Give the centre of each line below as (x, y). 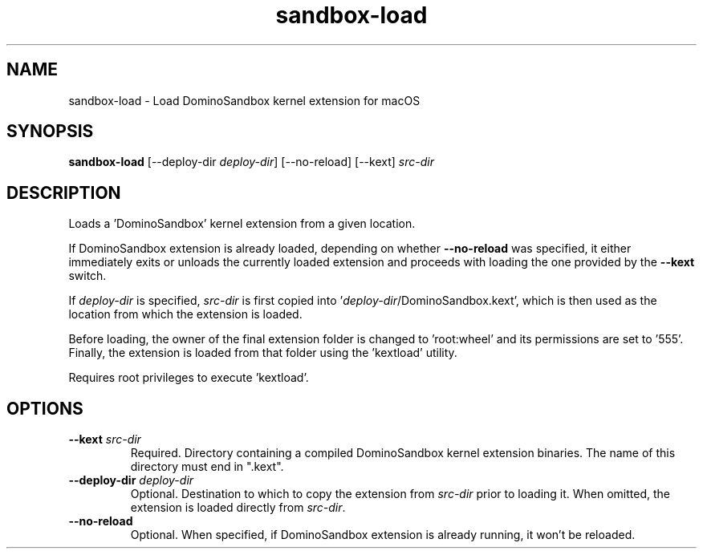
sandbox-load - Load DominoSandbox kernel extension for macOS (244, 100)
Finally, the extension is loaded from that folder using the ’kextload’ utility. (263, 353)
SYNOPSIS (50, 132)
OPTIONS (45, 408)
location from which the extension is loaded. (185, 314)
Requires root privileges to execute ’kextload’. (189, 378)
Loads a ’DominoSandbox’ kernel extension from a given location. (242, 224)
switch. (87, 276)
